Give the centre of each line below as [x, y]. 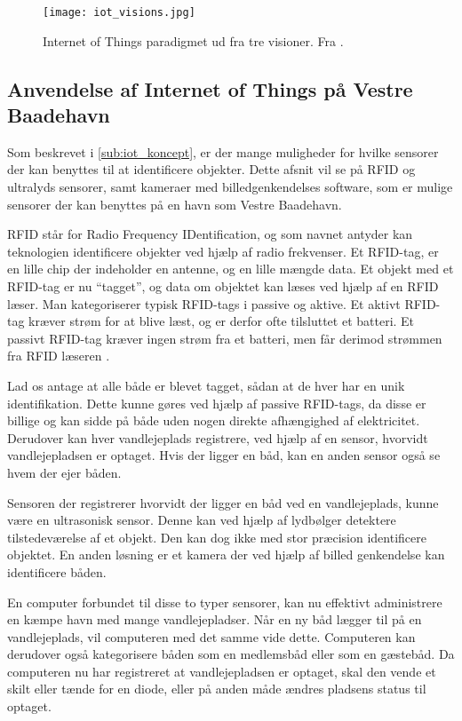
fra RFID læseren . [59, 356]
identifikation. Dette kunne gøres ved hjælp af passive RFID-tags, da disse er [217, 403]
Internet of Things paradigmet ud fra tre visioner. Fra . [193, 40]
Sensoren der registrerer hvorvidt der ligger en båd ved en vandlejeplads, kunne [223, 502]
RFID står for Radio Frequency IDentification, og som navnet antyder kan [210, 234]
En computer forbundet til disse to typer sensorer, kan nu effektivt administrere [225, 602]
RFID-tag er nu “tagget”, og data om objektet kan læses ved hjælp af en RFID [223, 286]
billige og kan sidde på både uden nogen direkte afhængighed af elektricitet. [214, 420]
